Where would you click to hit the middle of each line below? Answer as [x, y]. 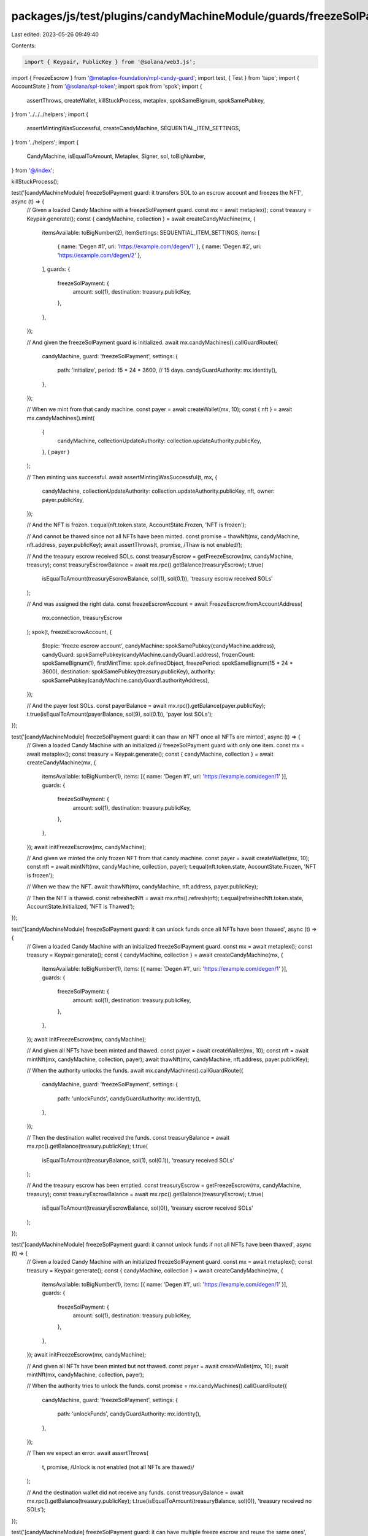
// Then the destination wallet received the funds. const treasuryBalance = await [128, 1137]
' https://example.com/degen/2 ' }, [99, 255]
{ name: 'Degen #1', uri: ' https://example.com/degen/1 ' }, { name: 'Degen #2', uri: [159, 246]
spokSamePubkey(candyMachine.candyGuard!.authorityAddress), [126, 680]
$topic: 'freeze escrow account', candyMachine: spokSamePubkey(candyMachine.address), [159, 646]
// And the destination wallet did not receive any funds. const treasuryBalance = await [135, 1492]
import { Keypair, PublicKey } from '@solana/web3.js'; [110, 62]
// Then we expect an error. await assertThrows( [88, 1453]
